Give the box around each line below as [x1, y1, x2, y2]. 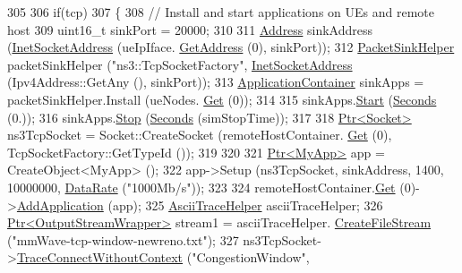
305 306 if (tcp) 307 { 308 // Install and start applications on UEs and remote [7, 3, 434, 21]
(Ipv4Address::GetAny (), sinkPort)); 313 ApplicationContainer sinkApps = [7, 73, 424, 91]
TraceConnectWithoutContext [16, 248, 184, 267]
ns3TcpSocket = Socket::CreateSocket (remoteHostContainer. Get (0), [7, 125, 392, 144]
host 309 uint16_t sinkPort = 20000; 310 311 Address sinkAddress [7, 20, 373, 38]
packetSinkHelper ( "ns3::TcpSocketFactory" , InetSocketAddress [7, 55, 353, 73]
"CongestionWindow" [192, 248, 306, 267]
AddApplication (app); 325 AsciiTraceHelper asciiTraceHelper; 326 [16, 195, 383, 214]
